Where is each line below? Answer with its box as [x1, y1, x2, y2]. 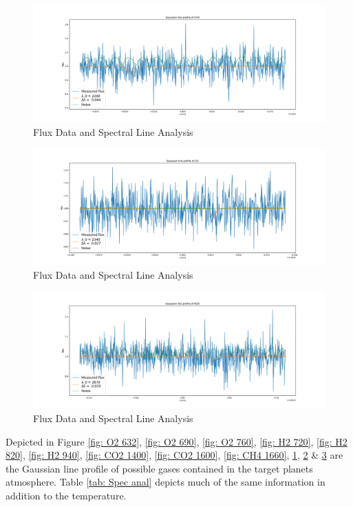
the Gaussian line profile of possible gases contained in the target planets [6, 461, 313, 475]
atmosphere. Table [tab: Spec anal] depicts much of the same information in [6, 475, 325, 489]
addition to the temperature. [6, 488, 127, 502]
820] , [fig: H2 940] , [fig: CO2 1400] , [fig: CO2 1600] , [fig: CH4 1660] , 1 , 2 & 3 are [6, 448, 343, 462]
